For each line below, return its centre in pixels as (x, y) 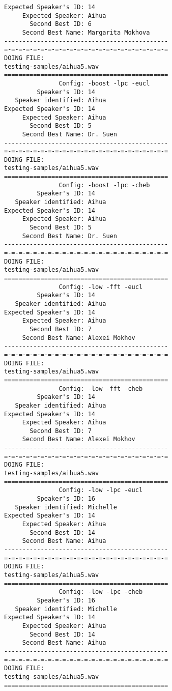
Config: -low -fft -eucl (101, 287)
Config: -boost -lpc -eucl (104, 83)
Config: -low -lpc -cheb (101, 592)
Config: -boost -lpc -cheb (104, 185)
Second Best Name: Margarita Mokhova (86, 32)
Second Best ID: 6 (61, 24)
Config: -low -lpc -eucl (101, 490)
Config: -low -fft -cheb (101, 388)
